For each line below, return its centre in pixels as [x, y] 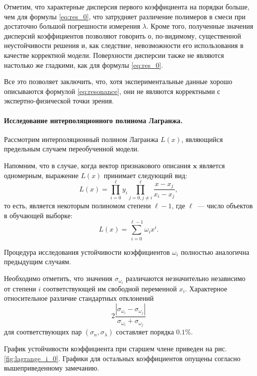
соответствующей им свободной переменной [110, 288]
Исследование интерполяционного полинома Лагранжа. [93, 120]
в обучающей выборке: [38, 215]
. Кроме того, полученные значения [200, 26]
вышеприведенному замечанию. [52, 368]
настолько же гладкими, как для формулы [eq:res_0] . [84, 65]
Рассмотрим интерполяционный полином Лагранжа [81, 139]
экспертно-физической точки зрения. [59, 101]
